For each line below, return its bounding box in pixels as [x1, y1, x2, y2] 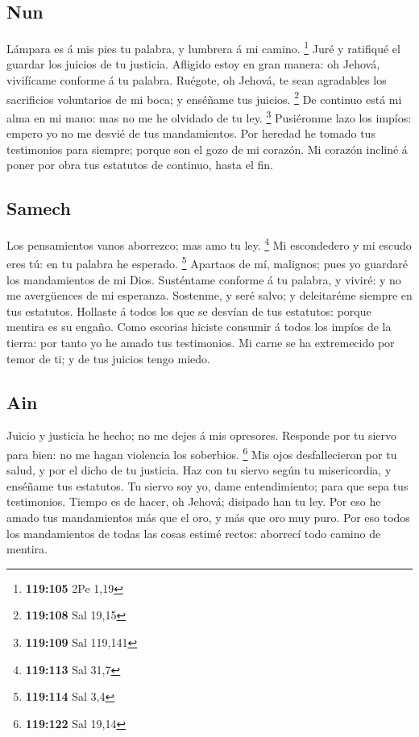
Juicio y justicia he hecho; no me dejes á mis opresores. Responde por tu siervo [6, 427, 397, 444]
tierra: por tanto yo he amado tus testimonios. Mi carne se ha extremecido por [6, 334, 395, 350]
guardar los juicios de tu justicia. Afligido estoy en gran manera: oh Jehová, [6, 56, 380, 72]
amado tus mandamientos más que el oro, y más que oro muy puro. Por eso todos [6, 509, 410, 526]
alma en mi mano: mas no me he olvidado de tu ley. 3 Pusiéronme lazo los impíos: [6, 106, 412, 126]
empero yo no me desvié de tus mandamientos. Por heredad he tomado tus [6, 125, 375, 142]
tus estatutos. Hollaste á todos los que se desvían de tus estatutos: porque [6, 302, 371, 319]
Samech [6, 196, 71, 221]
